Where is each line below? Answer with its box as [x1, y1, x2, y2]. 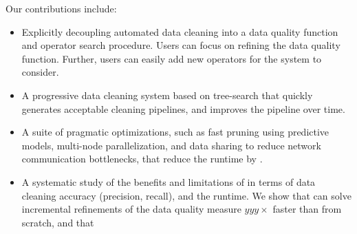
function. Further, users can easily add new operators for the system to [21, 51, 322, 65]
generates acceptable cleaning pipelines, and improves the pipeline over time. [21, 101, 345, 116]
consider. [21, 65, 59, 79]
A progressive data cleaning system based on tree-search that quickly [21, 87, 313, 102]
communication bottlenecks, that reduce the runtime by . [21, 151, 263, 166]
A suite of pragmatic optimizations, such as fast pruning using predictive [21, 125, 329, 139]
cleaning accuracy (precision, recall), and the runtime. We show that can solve [21, 188, 351, 202]
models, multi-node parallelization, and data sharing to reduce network [21, 138, 321, 152]
